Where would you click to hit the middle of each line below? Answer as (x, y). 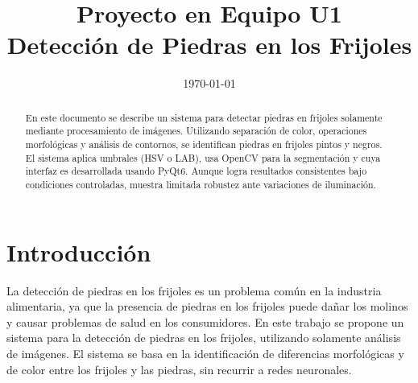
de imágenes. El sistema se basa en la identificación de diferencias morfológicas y (205, 353)
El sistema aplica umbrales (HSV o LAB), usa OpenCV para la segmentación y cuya (203, 157)
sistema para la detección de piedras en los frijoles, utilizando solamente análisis (204, 338)
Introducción (79, 251)
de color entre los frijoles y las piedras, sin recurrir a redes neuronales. (179, 369)
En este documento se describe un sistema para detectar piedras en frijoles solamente (204, 117)
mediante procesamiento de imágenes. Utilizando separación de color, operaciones (196, 131)
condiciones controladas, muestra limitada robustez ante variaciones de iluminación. (201, 184)
